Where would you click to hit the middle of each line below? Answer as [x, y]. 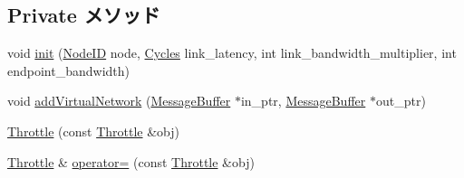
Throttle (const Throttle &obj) [93, 131]
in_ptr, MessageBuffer [303, 101]
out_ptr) [401, 101]
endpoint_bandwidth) [69, 70]
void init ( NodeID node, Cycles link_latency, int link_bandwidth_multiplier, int [232, 53]
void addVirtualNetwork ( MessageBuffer [119, 101]
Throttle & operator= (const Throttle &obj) [131, 161]
